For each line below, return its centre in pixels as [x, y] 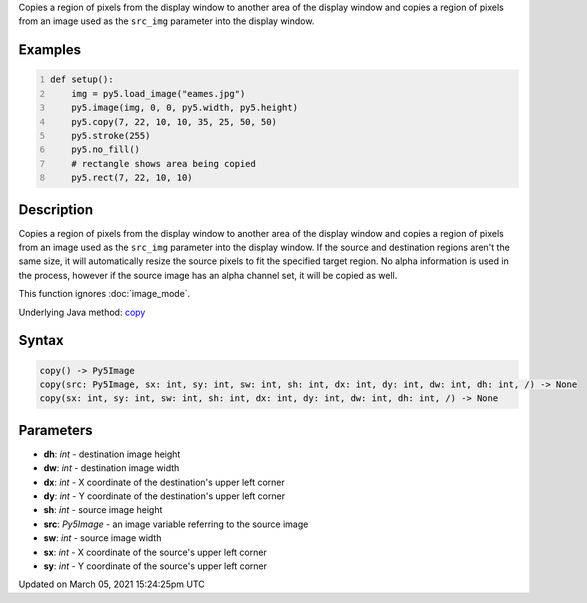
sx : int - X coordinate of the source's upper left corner [155, 552]
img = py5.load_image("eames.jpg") [158, 93]
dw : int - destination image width [111, 468]
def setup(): [82, 79]
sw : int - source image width [102, 538]
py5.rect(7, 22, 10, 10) [132, 178]
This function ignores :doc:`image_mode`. [104, 294]
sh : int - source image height [103, 510]
